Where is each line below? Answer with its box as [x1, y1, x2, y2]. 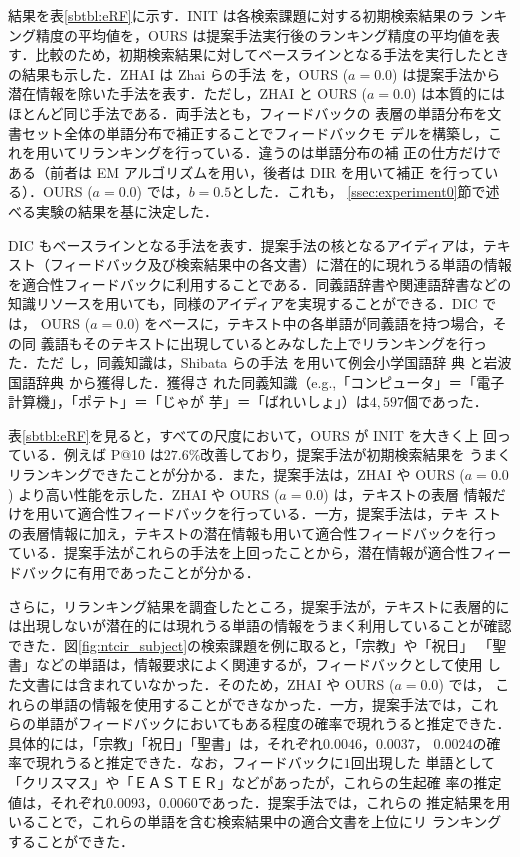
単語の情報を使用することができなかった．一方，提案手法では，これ [49, 693, 498, 714]
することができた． [8, 830, 134, 851]
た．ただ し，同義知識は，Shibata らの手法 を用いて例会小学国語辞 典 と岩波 [8, 352, 512, 373]
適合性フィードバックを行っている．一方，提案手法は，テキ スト [77, 503, 502, 524]
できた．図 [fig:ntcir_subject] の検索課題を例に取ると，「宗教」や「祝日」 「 [8, 634, 493, 655]
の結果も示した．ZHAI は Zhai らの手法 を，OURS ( [8, 63, 349, 84]
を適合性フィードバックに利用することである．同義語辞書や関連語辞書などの [8, 273, 512, 294]
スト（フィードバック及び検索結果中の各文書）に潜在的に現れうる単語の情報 [8, 254, 512, 275]
